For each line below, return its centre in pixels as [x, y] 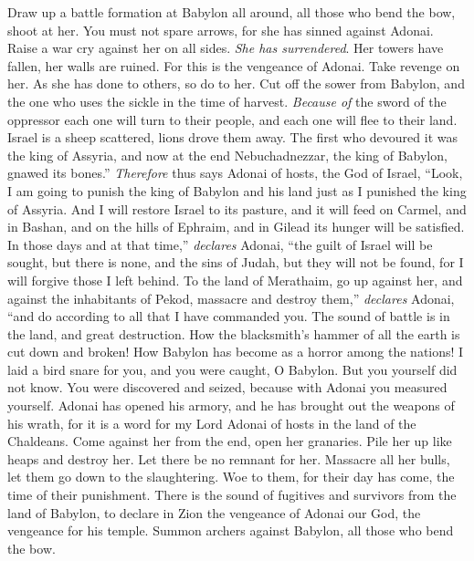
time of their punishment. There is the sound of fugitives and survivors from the [232, 495]
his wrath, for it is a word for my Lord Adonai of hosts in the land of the [212, 423]
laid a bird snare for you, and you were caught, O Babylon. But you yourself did [232, 369]
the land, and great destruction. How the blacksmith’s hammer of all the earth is [234, 333]
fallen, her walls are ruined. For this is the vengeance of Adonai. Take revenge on [234, 65]
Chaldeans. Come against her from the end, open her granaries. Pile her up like [230, 441]
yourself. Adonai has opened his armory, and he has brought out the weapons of [231, 405]
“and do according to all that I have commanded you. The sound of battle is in [229, 316]
